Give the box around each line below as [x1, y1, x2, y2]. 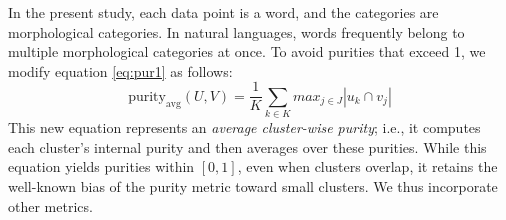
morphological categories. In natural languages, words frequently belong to [8, 21, 465, 42]
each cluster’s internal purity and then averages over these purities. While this [8, 136, 487, 157]
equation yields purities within [8, 156, 195, 177]
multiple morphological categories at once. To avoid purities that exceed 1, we [8, 41, 486, 62]
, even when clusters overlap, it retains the [237, 156, 498, 177]
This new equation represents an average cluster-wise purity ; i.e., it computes [8, 117, 481, 138]
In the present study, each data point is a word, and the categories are [8, 2, 439, 22]
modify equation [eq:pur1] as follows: [8, 60, 233, 81]
